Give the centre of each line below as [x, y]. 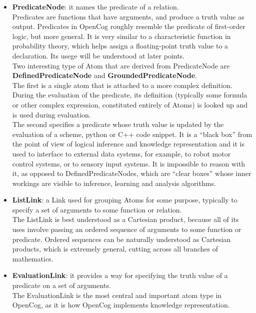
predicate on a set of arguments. [61, 285]
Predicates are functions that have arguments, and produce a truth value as [128, 16]
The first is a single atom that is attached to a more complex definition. [122, 85]
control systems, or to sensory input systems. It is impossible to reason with [129, 163]
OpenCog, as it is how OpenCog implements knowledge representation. [121, 305]
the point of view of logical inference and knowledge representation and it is [128, 144]
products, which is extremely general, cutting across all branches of [115, 249]
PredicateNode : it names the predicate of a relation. [95, 6]
